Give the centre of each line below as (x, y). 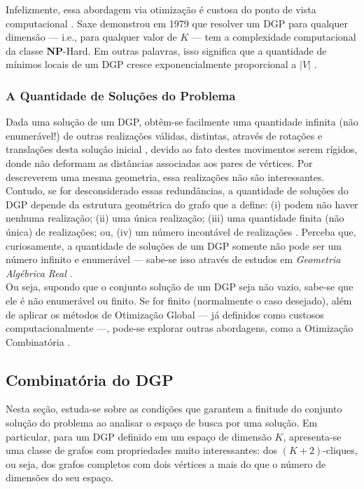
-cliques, (340, 450)
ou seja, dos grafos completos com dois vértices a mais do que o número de (166, 463)
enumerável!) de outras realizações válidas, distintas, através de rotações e (164, 135)
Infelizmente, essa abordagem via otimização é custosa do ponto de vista (161, 9)
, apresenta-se (312, 436)
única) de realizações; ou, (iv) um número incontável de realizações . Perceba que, (181, 231)
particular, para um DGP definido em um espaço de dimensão (139, 436)
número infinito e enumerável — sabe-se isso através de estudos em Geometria (173, 259)
